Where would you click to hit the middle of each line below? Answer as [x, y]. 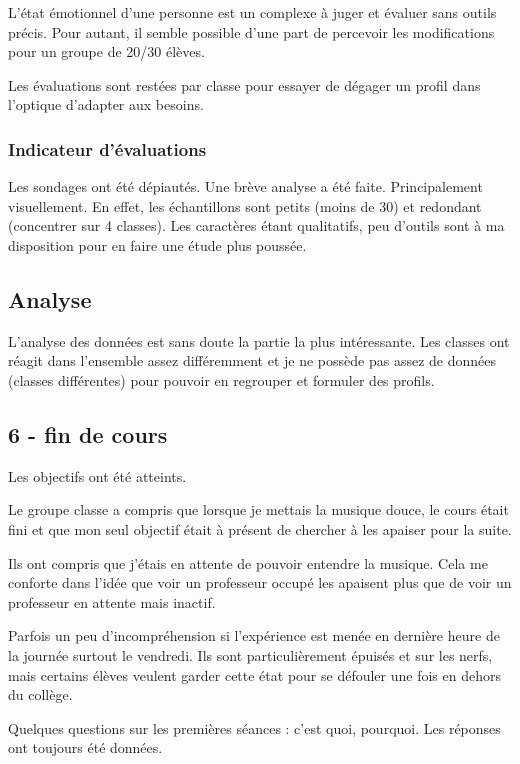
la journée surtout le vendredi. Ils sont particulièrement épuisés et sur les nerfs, [250, 654]
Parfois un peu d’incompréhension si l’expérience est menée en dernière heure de [254, 635]
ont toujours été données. [85, 747]
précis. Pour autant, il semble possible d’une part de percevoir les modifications [251, 31]
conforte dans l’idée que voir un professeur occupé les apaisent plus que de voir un [260, 582]
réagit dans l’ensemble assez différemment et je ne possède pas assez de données [252, 360]
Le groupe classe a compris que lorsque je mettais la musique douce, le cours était [258, 509]
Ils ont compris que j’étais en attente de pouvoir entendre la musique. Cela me [248, 562]
